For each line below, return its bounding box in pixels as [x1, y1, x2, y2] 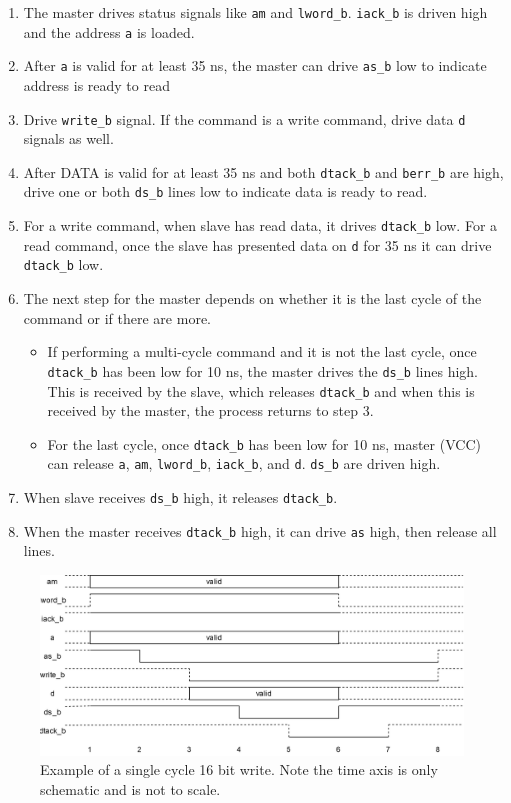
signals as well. [23, 128, 114, 149]
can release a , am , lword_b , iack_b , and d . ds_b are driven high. [47, 453, 441, 474]
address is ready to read [23, 74, 170, 95]
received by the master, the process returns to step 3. [47, 400, 374, 421]
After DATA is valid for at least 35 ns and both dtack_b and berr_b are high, [23, 161, 504, 182]
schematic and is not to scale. [40, 778, 221, 799]
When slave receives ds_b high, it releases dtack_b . [23, 487, 338, 508]
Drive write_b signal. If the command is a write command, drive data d [23, 108, 466, 129]
